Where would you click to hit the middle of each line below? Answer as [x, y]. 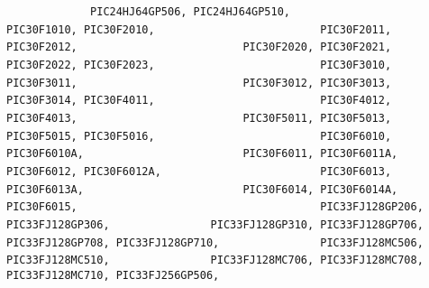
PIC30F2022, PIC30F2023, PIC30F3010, [199, 65]
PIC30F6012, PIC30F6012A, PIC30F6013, [199, 171]
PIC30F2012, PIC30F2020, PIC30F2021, [199, 47]
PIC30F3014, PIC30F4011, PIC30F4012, [199, 101]
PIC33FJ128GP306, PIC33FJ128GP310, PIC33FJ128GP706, [215, 224]
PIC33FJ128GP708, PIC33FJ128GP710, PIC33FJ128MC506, [215, 242]
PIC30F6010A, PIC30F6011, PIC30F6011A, [202, 154]
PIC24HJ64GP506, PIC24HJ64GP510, [190, 12]
